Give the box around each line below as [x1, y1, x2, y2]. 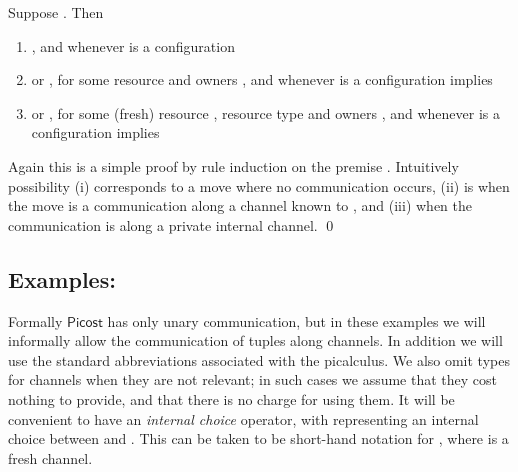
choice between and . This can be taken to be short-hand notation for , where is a [8, 428, 509, 449]
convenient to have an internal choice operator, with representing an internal [8, 408, 479, 429]
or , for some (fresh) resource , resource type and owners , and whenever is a [31, 102, 500, 123]
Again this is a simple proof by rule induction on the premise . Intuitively [8, 155, 459, 176]
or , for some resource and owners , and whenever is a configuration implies [31, 69, 493, 90]
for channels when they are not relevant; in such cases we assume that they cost [8, 369, 498, 390]
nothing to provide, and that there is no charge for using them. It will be [8, 388, 455, 409]
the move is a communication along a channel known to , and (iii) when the [8, 195, 473, 216]
